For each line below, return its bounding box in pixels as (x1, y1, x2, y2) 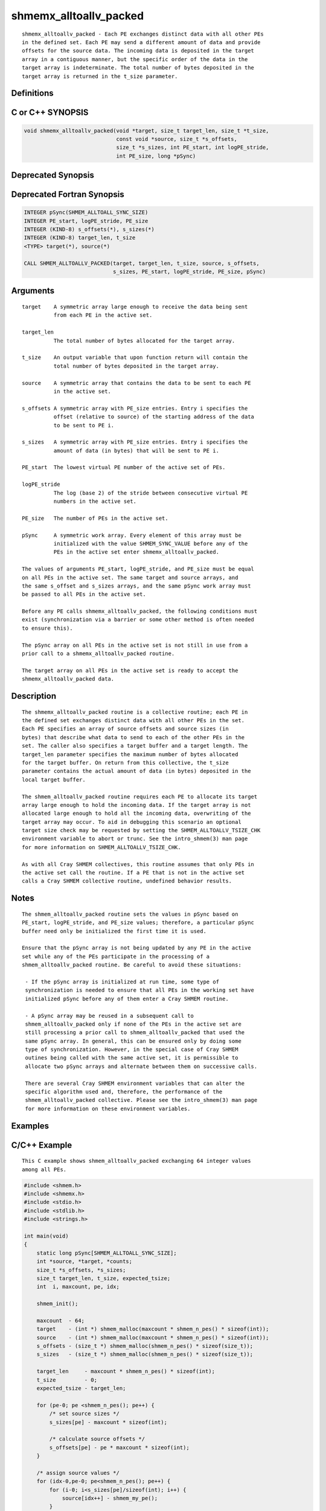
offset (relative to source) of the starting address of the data (53, 413, 255, 420)
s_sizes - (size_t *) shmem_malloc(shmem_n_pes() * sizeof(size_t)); (36, 1351, 254, 1358)
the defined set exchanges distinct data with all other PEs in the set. (22, 717, 245, 724)
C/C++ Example (11, 1140, 72, 1150)
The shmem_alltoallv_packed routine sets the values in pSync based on (22, 910, 238, 917)
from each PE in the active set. (53, 312, 153, 319)
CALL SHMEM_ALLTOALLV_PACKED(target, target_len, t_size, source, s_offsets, (24, 260, 260, 267)
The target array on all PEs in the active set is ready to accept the (22, 667, 238, 674)
